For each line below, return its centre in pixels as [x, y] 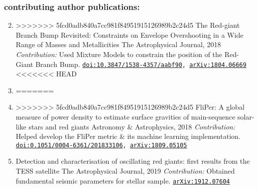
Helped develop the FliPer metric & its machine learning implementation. [128, 136]
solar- [246, 117]
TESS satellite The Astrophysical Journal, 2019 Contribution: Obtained [125, 171]
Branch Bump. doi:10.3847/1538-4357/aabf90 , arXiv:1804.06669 [141, 64]
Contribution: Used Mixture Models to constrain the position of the [119, 54]
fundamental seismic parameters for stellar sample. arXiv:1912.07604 [123, 180]
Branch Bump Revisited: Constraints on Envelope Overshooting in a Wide [129, 34]
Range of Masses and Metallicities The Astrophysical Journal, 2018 [118, 44]
